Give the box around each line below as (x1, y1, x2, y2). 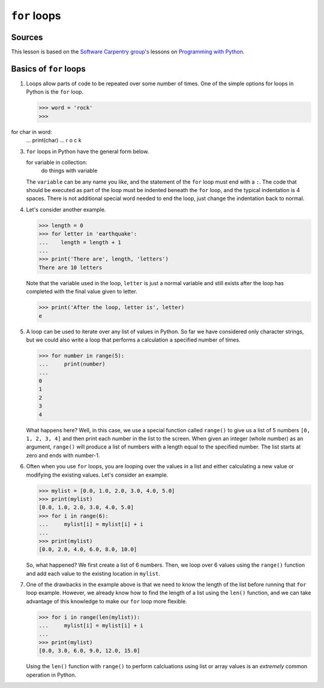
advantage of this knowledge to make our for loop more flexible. (26, 597, 187, 605)
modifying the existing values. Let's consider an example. (26, 471, 169, 478)
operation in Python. (26, 671, 77, 678)
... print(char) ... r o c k (26, 137, 82, 144)
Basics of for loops (11, 64, 86, 74)
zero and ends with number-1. (26, 451, 100, 459)
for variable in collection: (26, 158, 88, 166)
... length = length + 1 (38, 239, 121, 246)
